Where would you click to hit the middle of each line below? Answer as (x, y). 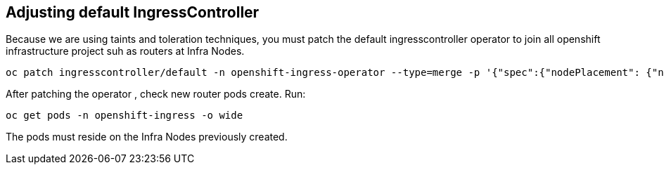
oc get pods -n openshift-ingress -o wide (124, 116)
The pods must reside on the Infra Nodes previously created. (147, 137)
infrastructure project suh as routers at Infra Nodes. (125, 51)
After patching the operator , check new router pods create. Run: (156, 94)
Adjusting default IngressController (133, 12)
